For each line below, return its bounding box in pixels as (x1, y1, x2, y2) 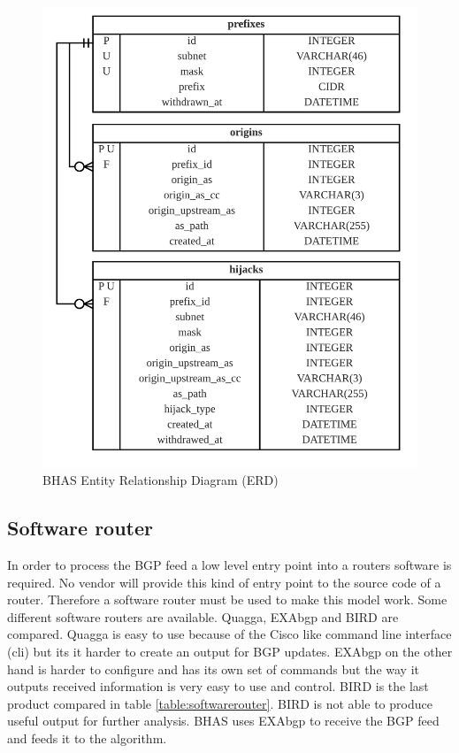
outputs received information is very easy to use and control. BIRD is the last (7, 677, 429, 695)
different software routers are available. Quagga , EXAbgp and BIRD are (7, 607, 399, 626)
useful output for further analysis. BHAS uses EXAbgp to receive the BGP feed (7, 711, 440, 730)
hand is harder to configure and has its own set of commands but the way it (7, 659, 419, 678)
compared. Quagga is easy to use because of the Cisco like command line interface (7, 625, 452, 643)
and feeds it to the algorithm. (7, 728, 167, 747)
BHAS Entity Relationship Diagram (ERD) (42, 471, 279, 489)
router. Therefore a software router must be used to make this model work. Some (7, 590, 448, 609)
